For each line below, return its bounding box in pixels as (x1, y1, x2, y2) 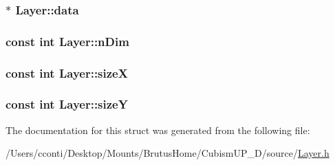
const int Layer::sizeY (6, 96, 128, 113)
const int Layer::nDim (6, 32, 129, 49)
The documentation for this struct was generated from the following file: (6, 122, 310, 137)
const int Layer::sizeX (6, 64, 128, 81)
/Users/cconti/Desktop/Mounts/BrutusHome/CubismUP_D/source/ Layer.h (6, 146, 329, 160)
